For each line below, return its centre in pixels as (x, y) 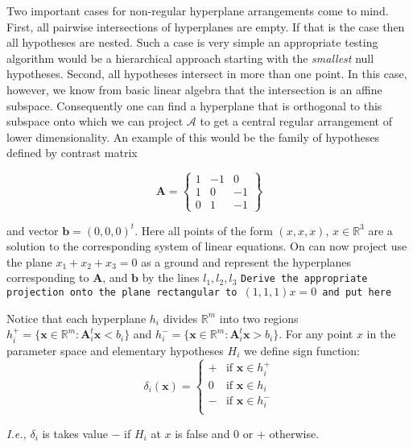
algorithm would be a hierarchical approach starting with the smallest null (190, 58)
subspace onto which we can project (95, 121)
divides (180, 318)
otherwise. (294, 433)
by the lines (171, 277)
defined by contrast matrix (72, 153)
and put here (357, 292)
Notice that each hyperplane (76, 318)
